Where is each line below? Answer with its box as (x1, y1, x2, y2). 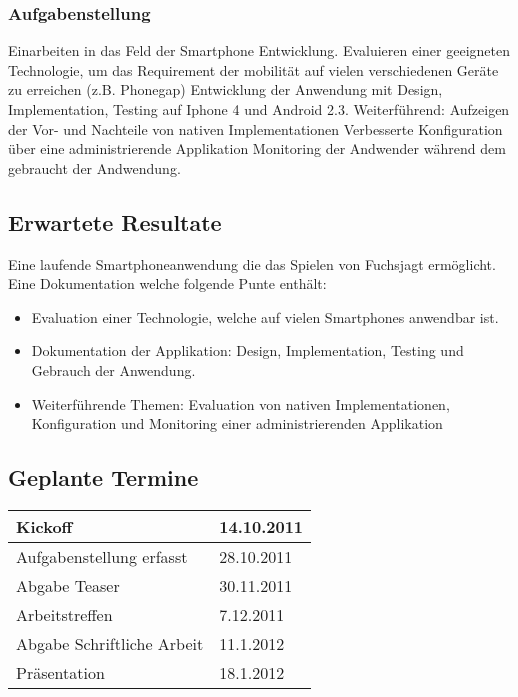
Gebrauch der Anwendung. (31, 359, 196, 380)
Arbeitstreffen (16, 602, 113, 626)
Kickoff (16, 514, 73, 538)
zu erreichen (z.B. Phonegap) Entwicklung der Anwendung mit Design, (8, 79, 443, 100)
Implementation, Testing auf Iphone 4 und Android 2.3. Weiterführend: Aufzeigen (8, 99, 510, 119)
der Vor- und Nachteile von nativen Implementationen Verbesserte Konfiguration (8, 118, 503, 139)
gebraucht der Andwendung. (8, 157, 181, 178)
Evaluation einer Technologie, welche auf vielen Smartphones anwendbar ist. (31, 306, 499, 327)
